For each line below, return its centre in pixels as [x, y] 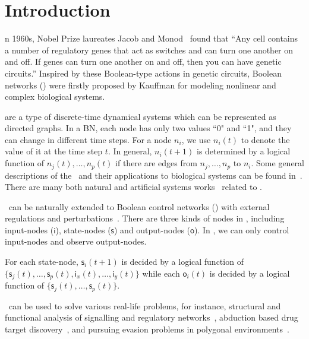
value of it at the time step [54, 151]
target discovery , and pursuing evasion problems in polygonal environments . [147, 329]
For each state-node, [42, 262]
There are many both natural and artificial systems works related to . [133, 187]
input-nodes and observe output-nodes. [76, 241]
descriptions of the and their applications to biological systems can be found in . [154, 175]
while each [161, 273]
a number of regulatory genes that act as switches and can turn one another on [149, 50]
